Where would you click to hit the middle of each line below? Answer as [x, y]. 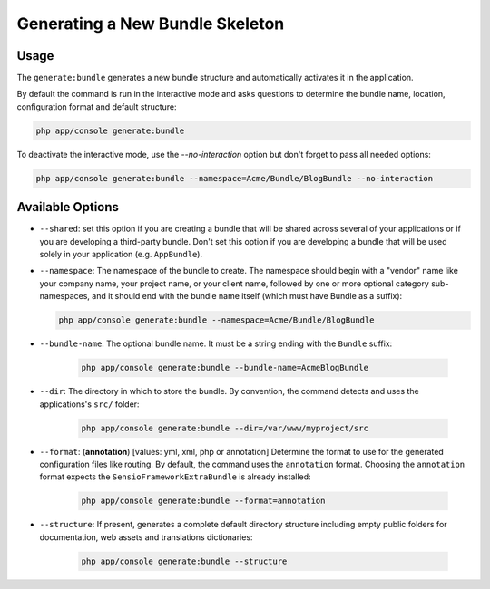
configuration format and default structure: [97, 106]
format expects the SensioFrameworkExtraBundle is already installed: [176, 477]
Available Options [68, 207]
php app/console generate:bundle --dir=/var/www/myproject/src [225, 428]
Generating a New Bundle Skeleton [151, 24]
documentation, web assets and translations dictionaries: [146, 537]
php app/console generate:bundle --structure [184, 561]
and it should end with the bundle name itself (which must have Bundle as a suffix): [247, 296]
